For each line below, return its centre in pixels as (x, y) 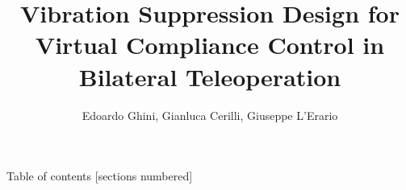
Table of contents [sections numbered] (100, 176)
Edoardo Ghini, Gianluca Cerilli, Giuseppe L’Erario (210, 115)
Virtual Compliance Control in (210, 45)
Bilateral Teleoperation (210, 76)
